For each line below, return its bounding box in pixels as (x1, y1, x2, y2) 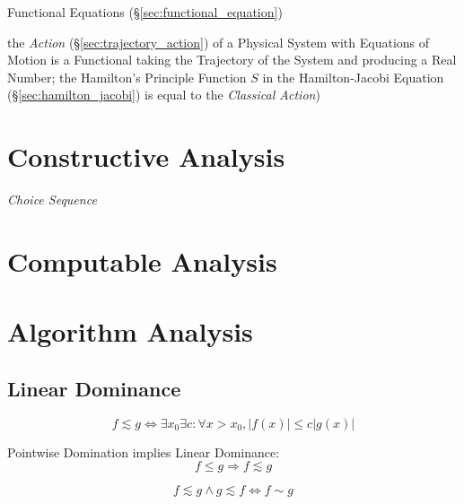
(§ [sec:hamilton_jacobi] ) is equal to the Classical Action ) (7, 85, 320, 104)
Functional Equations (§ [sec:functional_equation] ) (7, 3, 283, 21)
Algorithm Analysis (7, 313, 253, 350)
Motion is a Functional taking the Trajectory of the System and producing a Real (7, 50, 457, 69)
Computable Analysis (7, 242, 277, 279)
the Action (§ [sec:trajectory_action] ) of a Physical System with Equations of (7, 32, 430, 51)
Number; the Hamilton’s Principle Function (7, 67, 247, 86)
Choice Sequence (7, 190, 97, 209)
